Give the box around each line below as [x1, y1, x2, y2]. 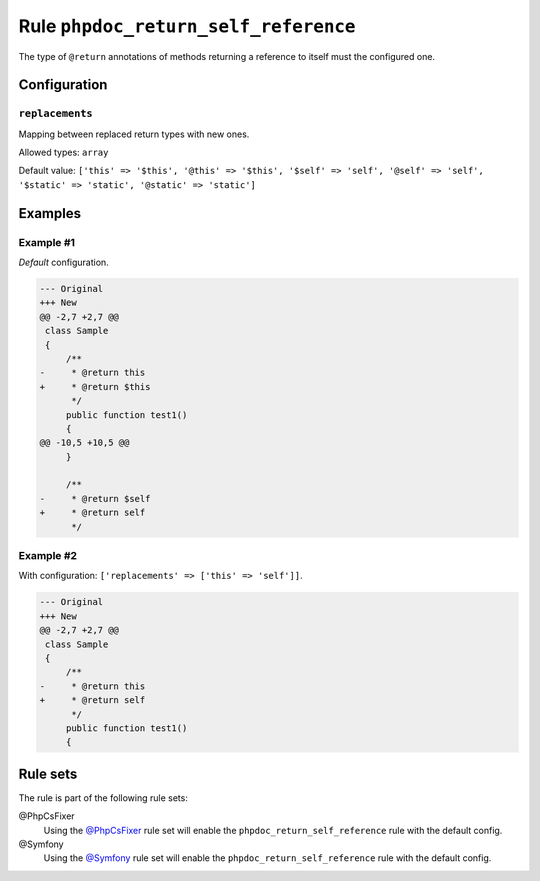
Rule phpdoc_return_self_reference [18, 15, 356, 37]
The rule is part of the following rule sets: [18, 791, 189, 804]
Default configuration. [18, 256, 109, 269]
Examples [18, 205, 82, 222]
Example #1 [18, 235, 75, 249]
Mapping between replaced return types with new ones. [18, 128, 250, 140]
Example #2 [18, 549, 78, 563]
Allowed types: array [18, 146, 109, 159]
